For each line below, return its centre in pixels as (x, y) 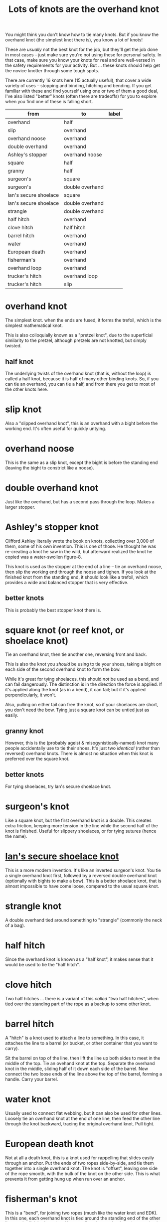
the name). (16, 836)
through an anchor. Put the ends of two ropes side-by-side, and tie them (80, 1163)
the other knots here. (27, 389)
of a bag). (15, 925)
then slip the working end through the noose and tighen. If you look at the (81, 572)
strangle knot (33, 906)
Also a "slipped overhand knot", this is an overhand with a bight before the (82, 423)
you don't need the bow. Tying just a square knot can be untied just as (77, 710)
